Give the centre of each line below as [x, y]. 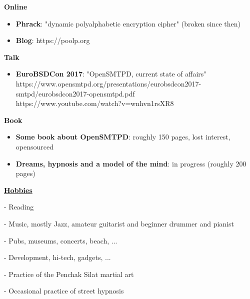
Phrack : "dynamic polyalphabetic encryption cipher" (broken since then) [128, 23]
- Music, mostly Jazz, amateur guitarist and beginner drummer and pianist [119, 223]
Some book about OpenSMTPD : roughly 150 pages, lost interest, [123, 137]
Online [16, 6]
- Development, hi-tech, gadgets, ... [57, 257]
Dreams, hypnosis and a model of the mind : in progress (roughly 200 [131, 163]
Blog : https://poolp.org [53, 40]
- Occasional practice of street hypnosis [64, 291]
